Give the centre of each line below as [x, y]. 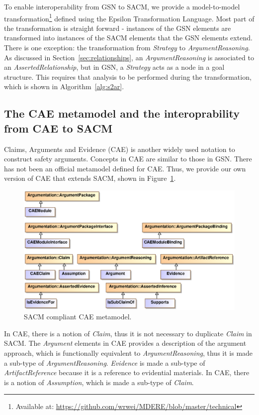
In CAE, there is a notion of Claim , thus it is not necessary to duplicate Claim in [128, 333]
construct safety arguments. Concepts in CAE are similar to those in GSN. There [128, 159]
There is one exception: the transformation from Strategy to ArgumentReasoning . [127, 48]
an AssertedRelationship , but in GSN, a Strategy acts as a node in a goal [114, 67]
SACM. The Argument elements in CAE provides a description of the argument [125, 343]
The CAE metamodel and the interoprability [122, 113]
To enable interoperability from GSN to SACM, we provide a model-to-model [122, 6]
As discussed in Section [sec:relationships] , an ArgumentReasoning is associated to [129, 57]
